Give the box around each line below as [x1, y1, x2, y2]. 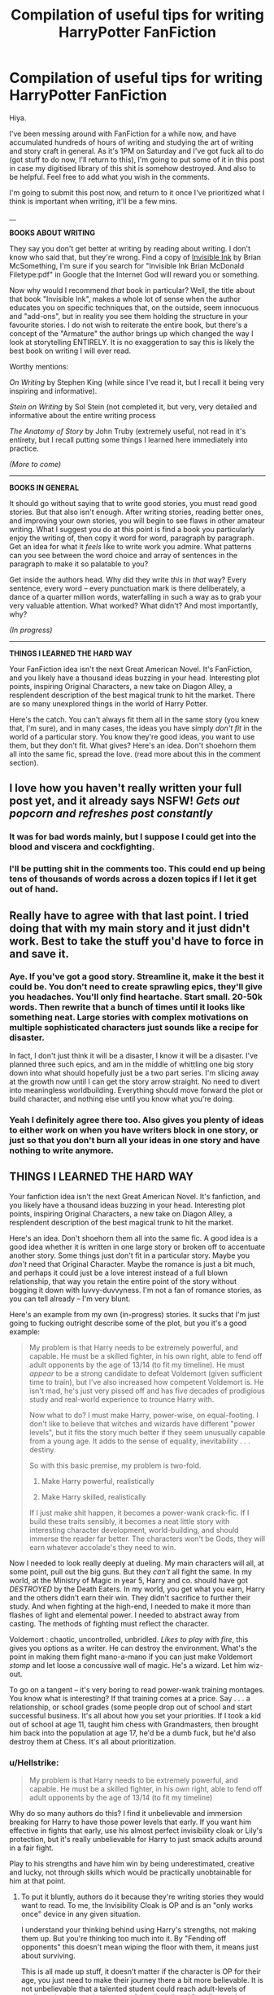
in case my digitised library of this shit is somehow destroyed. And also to [9, 163, 256, 172]
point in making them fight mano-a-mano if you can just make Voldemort [9, 1652, 253, 1661]
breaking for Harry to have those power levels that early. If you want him [9, 1817, 251, 1827]
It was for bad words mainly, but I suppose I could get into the [9, 832, 257, 843]
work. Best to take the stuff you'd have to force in [9, 934, 264, 948]
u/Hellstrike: [9, 1757, 59, 1768]
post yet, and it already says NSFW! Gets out [9, 794, 241, 808]
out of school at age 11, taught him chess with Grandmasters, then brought [9, 1719, 259, 1729]
